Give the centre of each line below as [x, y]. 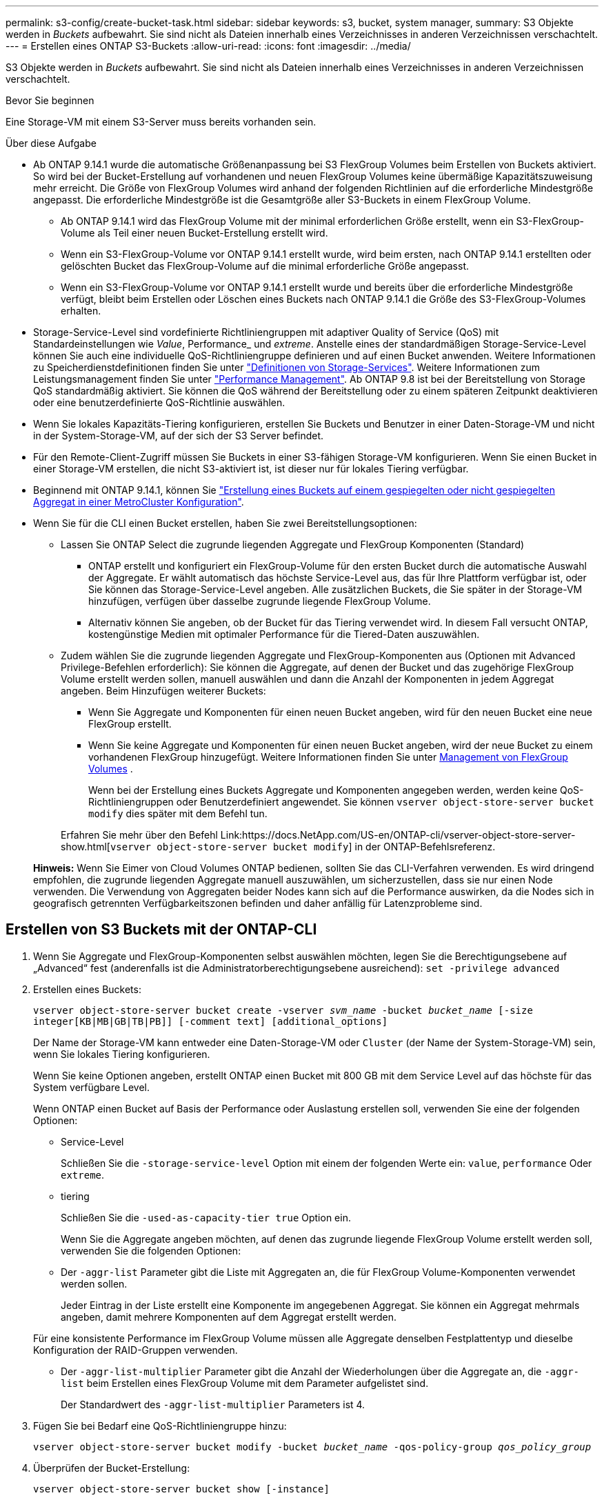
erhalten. [81, 311]
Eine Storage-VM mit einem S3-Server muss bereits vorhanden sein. [161, 122]
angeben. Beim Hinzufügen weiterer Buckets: [163, 691]
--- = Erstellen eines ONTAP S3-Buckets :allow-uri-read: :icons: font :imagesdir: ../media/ [208, 46]
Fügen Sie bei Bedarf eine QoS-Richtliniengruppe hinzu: [160, 1426]
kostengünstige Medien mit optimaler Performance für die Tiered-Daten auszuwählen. [284, 634]
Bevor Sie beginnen [50, 100]
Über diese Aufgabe [51, 143]
